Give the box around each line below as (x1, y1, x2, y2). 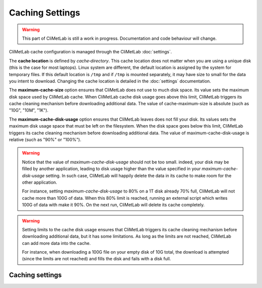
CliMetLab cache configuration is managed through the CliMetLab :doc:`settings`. (9, 49, 172, 55)
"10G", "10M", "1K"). (9, 107, 49, 113)
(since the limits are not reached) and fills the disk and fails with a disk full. (22, 256, 171, 262)
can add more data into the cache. (22, 240, 91, 246)
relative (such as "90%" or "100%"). (9, 137, 82, 143)
